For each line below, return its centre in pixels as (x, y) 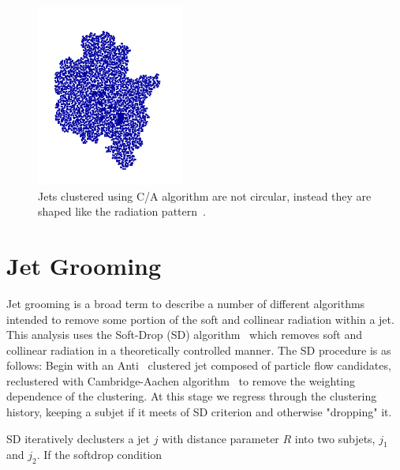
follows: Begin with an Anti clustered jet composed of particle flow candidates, (199, 365)
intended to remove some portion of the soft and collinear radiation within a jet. (200, 319)
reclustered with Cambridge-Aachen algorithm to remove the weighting (181, 380)
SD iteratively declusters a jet (79, 438)
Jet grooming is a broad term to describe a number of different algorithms (186, 303)
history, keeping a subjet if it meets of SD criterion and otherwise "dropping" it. (199, 412)
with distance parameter (221, 438)
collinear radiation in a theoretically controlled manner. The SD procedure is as (199, 350)
